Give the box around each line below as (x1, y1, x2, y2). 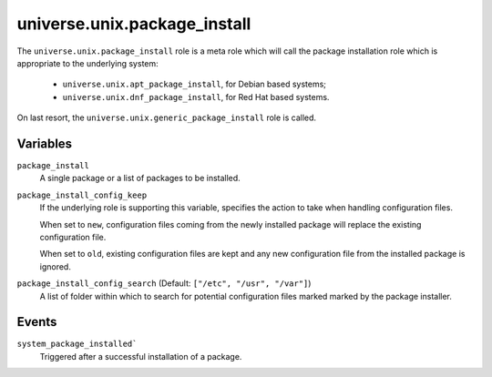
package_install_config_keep (16, 189, 148, 200)
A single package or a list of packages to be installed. (39, 173, 241, 184)
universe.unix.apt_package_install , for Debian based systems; (62, 78, 327, 90)
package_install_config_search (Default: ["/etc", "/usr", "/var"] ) (16, 278, 312, 289)
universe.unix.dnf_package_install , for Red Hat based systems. (62, 91, 330, 102)
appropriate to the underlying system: (16, 57, 159, 68)
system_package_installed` (16, 339, 138, 350)
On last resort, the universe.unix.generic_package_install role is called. (16, 112, 317, 123)
